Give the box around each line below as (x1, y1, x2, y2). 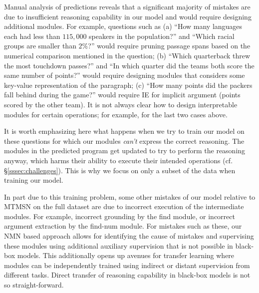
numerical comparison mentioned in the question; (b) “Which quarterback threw (4, 50, 251, 60)
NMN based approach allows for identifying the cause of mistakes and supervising (4, 231, 254, 241)
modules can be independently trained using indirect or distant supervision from (4, 260, 250, 270)
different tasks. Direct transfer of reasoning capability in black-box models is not (4, 270, 251, 280)
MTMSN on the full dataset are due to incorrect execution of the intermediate (4, 201, 244, 212)
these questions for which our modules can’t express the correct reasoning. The (4, 135, 245, 146)
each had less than (4, 30, 60, 41)
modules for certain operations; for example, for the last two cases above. (4, 109, 228, 119)
